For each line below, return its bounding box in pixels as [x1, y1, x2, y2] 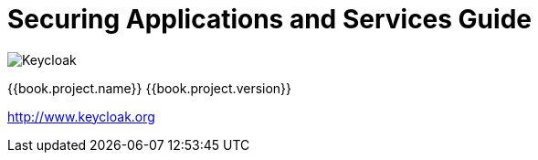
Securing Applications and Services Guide [7, 4, 532, 35]
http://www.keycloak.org [7, 108, 155, 124]
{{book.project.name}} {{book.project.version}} [7, 80, 292, 96]
